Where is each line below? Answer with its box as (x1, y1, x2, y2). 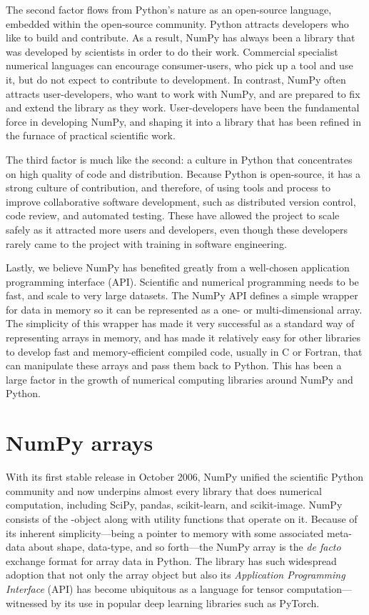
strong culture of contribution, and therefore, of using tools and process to (6, 180, 330, 195)
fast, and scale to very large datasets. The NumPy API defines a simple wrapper (6, 288, 358, 303)
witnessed (6, 595, 48, 610)
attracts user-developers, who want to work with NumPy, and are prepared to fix (6, 86, 360, 101)
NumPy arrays (6, 428, 153, 457)
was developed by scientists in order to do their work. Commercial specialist (6, 44, 338, 59)
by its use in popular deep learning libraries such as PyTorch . (51, 595, 320, 610)
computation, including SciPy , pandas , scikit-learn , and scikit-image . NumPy (6, 497, 343, 512)
